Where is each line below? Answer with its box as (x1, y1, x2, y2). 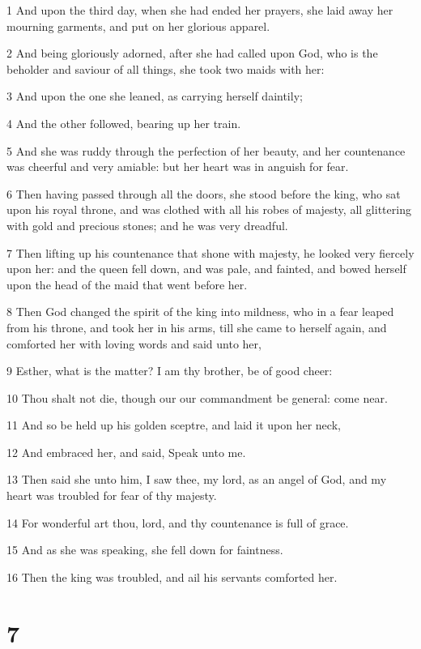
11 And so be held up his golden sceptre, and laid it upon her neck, (6, 416, 341, 433)
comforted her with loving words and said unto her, (6, 335, 262, 352)
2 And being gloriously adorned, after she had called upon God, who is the (6, 45, 378, 62)
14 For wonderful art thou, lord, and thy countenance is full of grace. (6, 514, 349, 531)
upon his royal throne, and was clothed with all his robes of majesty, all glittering (6, 201, 411, 218)
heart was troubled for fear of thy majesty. (6, 487, 217, 504)
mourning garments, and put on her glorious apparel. (6, 17, 270, 34)
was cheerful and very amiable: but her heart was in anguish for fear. (6, 158, 349, 175)
